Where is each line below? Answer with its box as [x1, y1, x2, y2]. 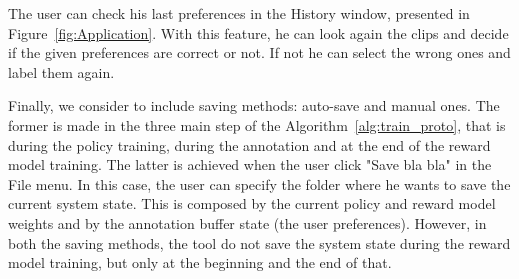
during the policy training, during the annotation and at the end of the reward [8, 134, 491, 155]
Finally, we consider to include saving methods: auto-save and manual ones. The [8, 95, 500, 116]
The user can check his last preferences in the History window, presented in [8, 3, 470, 23]
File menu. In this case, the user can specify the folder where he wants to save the [8, 173, 511, 194]
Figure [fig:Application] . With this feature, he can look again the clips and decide [8, 22, 509, 43]
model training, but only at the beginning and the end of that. [8, 252, 392, 273]
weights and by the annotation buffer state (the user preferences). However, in [8, 212, 487, 233]
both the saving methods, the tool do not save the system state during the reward [8, 232, 511, 253]
